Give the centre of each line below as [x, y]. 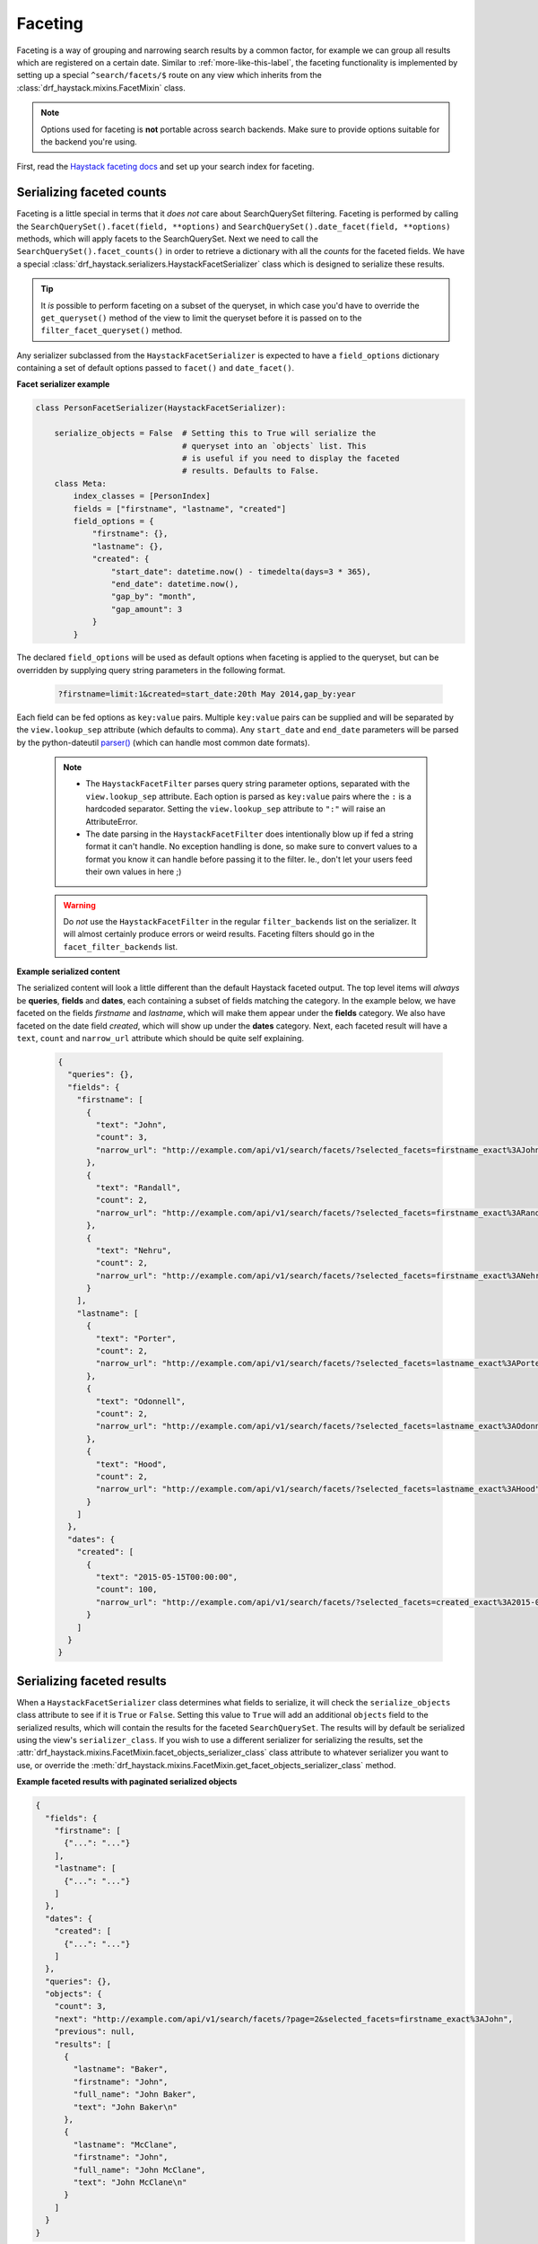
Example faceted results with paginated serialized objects [127, 1782]
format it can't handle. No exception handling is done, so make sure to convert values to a [252, 846]
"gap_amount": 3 [147, 609]
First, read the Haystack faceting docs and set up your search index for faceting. [165, 167]
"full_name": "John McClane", [139, 2169]
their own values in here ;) [134, 872]
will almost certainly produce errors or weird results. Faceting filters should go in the [219, 934]
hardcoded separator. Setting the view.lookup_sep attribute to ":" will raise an [235, 809]
